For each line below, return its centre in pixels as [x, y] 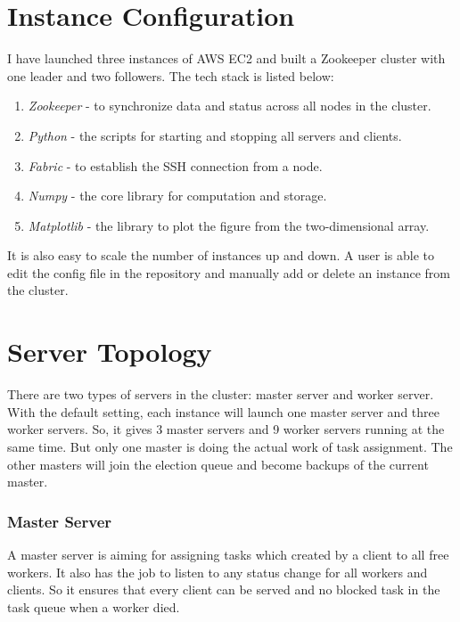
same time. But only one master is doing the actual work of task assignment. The [230, 446]
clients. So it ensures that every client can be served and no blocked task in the [224, 589]
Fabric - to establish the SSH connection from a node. [175, 165]
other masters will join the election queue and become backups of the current [218, 464]
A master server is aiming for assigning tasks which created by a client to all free [228, 554]
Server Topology [110, 352]
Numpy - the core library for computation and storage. [177, 196]
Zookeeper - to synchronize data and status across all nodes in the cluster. [230, 106]
